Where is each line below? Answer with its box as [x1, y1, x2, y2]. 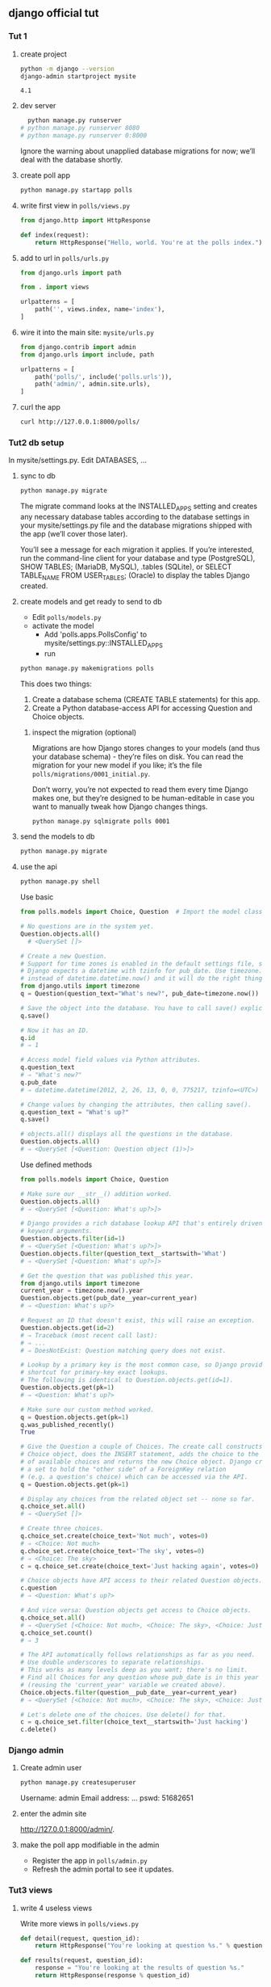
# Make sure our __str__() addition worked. [19, 1189, 173, 1198]
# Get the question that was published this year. [19, 1272, 194, 1280]
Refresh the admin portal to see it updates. [31, 1864, 174, 1874]
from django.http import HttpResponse [19, 216, 151, 225]
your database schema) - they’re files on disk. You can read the [31, 751, 244, 761]
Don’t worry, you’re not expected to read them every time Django [31, 784, 248, 794]
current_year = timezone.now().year [19, 1286, 144, 1295]
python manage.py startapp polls [19, 186, 133, 195]
